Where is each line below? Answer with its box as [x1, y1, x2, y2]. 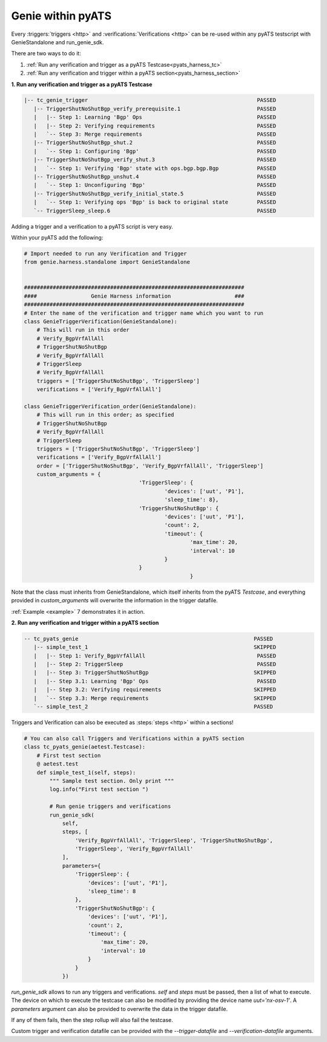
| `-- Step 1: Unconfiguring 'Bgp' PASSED [33, 182, 277, 189]
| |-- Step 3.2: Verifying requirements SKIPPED [33, 686, 277, 693]
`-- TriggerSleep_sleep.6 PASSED [33, 207, 277, 214]
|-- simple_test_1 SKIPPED [33, 644, 277, 651]
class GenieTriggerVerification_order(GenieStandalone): [24, 403, 197, 409]
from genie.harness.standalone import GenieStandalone [24, 258, 190, 266]
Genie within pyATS [11, 9, 112, 22]
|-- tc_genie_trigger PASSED [24, 97, 277, 104]
